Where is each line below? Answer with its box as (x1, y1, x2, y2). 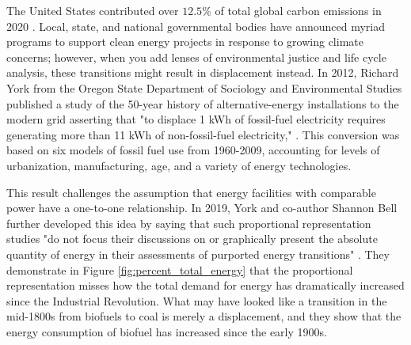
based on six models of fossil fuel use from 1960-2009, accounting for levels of (6, 142, 380, 158)
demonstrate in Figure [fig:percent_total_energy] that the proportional (6, 261, 353, 278)
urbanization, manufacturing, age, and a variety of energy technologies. (6, 157, 352, 173)
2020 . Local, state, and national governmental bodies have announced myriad (6, 17, 386, 34)
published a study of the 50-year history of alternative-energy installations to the (6, 95, 399, 112)
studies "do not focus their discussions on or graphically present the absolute (6, 230, 378, 247)
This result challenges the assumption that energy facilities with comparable (6, 184, 376, 200)
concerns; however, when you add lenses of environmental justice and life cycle (6, 48, 386, 65)
